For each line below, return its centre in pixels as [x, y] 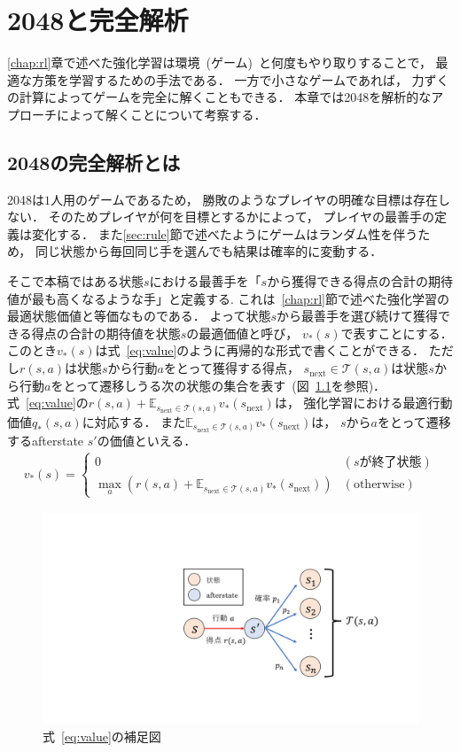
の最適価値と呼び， [242, 333]
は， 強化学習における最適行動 [363, 403]
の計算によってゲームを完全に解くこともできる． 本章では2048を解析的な [219, 97]
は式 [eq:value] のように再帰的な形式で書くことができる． [260, 350]
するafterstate [46, 441]
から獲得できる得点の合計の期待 [360, 281]
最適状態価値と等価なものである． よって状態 [139, 316]
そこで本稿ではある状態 [75, 281]
